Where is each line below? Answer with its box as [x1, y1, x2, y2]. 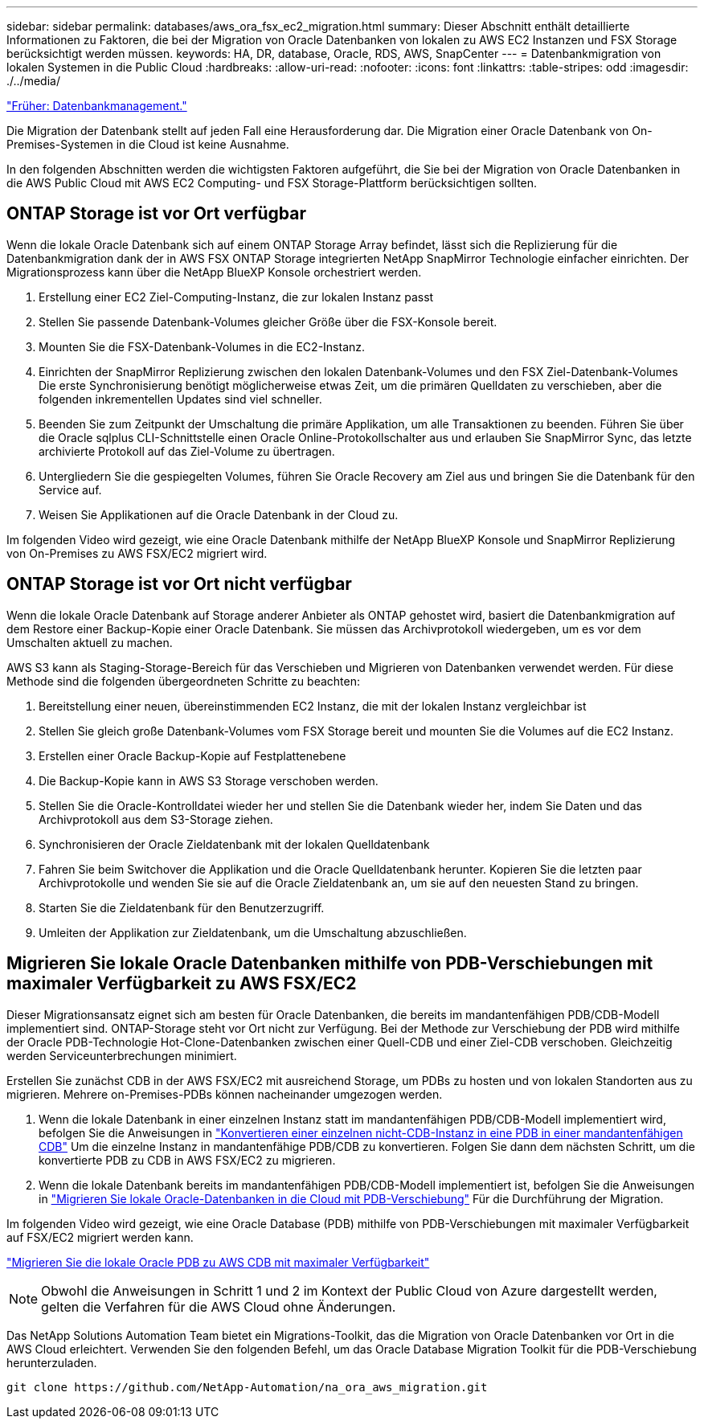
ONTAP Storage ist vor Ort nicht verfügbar [6, 574, 352, 595]
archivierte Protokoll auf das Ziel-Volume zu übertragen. [39, 444, 335, 458]
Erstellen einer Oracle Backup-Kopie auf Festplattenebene [39, 748, 346, 763]
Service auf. [39, 482, 102, 497]
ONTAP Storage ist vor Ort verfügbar [6, 203, 307, 224]
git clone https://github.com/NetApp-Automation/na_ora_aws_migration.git [6, 1380, 488, 1394]
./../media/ [6, 74, 60, 88]
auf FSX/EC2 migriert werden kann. [6, 1230, 194, 1244]
